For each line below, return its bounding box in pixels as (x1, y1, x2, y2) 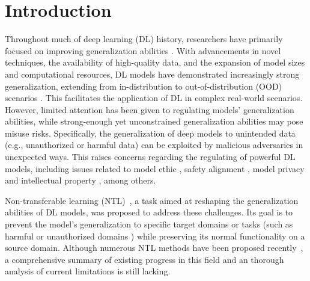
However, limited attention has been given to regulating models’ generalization (5, 103, 294, 116)
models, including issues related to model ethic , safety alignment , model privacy (5, 162, 305, 174)
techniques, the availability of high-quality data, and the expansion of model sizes (5, 56, 305, 69)
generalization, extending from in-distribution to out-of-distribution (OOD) (5, 79, 282, 92)
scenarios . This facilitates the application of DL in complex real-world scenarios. (5, 91, 303, 104)
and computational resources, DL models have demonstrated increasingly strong (5, 67, 300, 80)
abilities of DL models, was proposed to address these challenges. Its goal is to (5, 206, 293, 218)
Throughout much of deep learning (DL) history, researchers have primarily (5, 32, 283, 45)
